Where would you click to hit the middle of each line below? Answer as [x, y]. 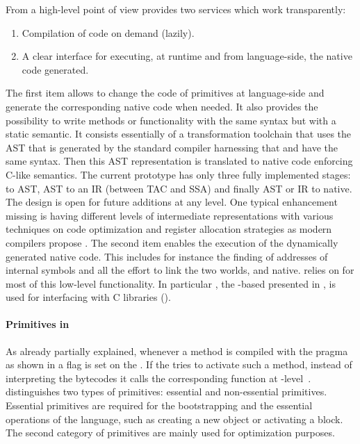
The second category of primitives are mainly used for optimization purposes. [170, 433]
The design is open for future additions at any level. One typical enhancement [172, 202]
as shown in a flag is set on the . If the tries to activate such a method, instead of [179, 364]
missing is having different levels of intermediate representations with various [170, 215]
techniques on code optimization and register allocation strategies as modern [169, 229]
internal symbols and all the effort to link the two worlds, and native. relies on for [180, 270]
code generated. [55, 69]
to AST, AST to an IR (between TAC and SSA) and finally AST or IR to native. [179, 188]
